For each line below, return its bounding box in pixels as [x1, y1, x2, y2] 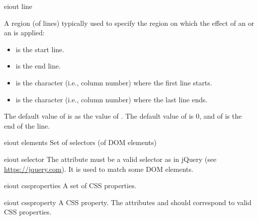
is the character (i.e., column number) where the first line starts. [15, 77, 212, 87]
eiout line [4, 1, 32, 11]
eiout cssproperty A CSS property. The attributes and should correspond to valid [4, 197, 252, 207]
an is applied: [4, 27, 45, 38]
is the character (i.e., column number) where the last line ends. [15, 94, 208, 104]
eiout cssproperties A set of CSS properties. [4, 180, 137, 191]
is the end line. [15, 61, 61, 71]
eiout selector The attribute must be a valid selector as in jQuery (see [4, 153, 217, 164]
